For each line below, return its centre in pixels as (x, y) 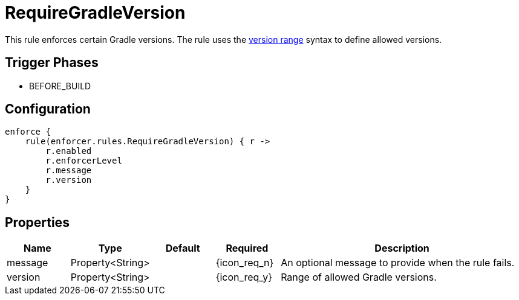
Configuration (48, 109)
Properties (37, 222)
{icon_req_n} (245, 263)
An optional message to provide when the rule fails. (398, 263)
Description (402, 248)
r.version (69, 180)
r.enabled (69, 151)
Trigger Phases (52, 63)
